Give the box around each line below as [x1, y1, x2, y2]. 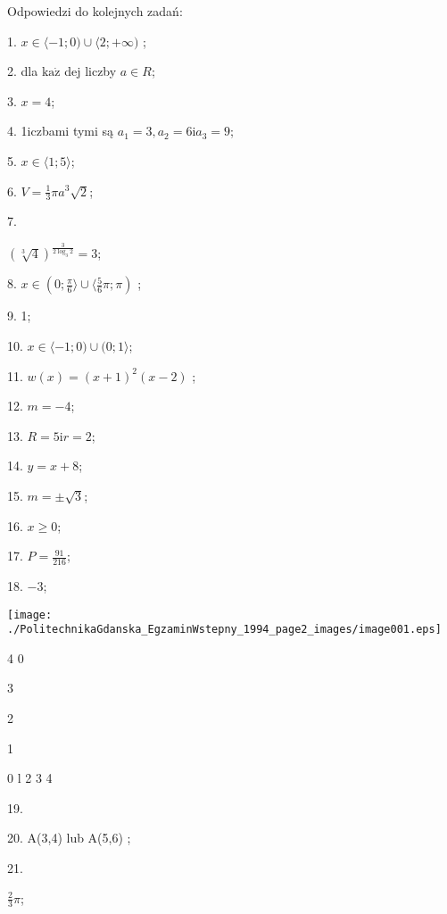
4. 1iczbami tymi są [7, 121, 114, 140]
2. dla [7, 62, 38, 80]
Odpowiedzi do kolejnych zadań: [7, 2, 183, 20]
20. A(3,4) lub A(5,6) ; [7, 828, 131, 847]
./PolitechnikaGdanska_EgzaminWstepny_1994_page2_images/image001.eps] [7, 623, 442, 636]
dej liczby [64, 62, 117, 80]
